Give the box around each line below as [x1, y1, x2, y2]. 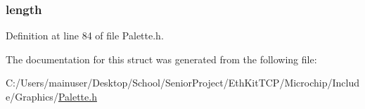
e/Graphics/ [6, 89, 58, 103]
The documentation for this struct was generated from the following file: [6, 51, 317, 66]
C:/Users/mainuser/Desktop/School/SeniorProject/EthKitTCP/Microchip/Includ [6, 75, 360, 90]
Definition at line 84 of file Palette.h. [6, 28, 164, 43]
